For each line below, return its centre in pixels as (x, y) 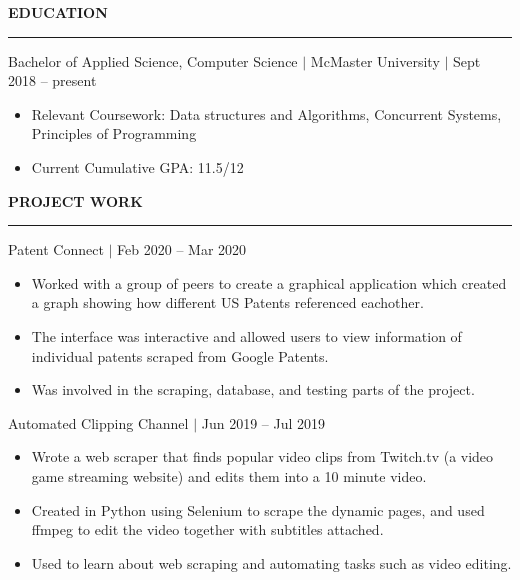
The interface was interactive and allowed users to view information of (246, 335)
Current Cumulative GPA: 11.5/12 (137, 166)
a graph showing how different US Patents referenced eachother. (227, 302)
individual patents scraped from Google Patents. (180, 355)
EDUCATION (58, 12)
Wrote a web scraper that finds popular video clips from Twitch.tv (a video (262, 456)
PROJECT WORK (75, 200)
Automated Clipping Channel (98, 422)
